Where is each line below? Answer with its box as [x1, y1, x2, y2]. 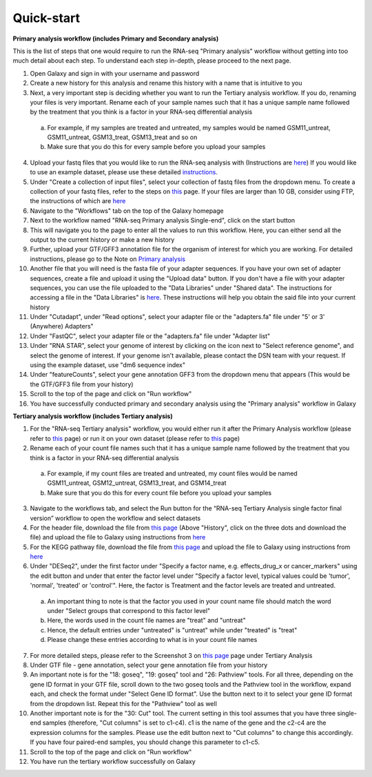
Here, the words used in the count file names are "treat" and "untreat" [47, 617, 246, 625]
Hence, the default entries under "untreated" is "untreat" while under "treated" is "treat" [47, 625, 298, 634]
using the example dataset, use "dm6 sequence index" [30, 361, 186, 369]
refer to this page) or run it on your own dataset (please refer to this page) [30, 434, 240, 442]
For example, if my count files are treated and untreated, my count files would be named [47, 469, 298, 477]
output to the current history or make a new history [30, 235, 175, 244]
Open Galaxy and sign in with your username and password [30, 69, 200, 77]
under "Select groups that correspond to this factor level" [47, 607, 211, 615]
